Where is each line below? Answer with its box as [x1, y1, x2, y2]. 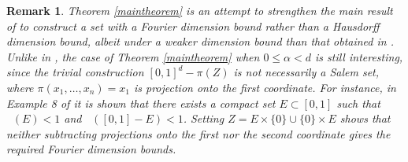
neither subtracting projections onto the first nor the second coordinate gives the [6, 125, 391, 142]
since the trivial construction [6, 64, 144, 80]
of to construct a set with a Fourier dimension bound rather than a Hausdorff [6, 17, 380, 34]
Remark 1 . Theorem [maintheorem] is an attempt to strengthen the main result [6, 2, 393, 18]
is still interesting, [314, 48, 403, 64]
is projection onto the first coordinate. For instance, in [133, 79, 396, 95]
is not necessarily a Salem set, [233, 64, 380, 80]
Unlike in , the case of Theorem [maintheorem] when [6, 48, 260, 64]
